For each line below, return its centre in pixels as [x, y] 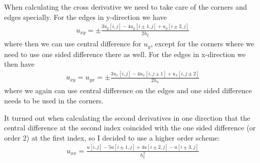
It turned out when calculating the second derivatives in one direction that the [127, 117]
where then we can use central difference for [73, 44]
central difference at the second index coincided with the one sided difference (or [130, 128]
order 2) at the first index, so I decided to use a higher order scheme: [112, 137]
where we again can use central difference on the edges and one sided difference [128, 90]
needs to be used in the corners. [54, 100]
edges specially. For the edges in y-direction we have [86, 17]
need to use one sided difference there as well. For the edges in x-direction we [125, 54]
